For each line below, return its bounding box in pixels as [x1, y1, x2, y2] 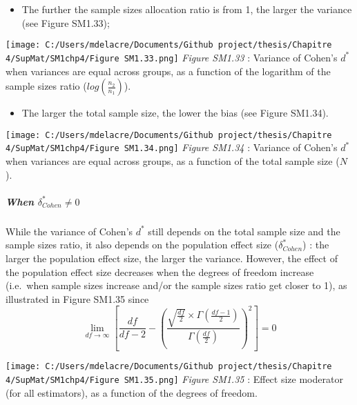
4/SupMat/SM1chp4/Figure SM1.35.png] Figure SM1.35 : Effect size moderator [6, 371, 343, 386]
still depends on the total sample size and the [148, 224, 340, 238]
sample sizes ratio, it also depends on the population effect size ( [6, 237, 279, 252]
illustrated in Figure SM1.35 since [6, 291, 149, 306]
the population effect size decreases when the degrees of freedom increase [6, 264, 314, 279]
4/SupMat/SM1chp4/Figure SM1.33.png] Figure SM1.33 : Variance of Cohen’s [6, 50, 338, 64]
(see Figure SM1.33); [21, 15, 110, 30]
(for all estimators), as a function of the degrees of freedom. [6, 385, 258, 399]
